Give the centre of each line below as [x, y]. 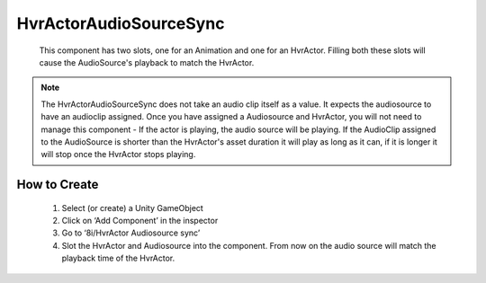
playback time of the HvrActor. [118, 258]
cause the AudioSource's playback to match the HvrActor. [147, 62]
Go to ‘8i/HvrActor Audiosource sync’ [131, 233]
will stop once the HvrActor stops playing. [118, 155]
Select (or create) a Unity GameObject [133, 208]
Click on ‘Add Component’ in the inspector [140, 221]
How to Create [58, 185]
